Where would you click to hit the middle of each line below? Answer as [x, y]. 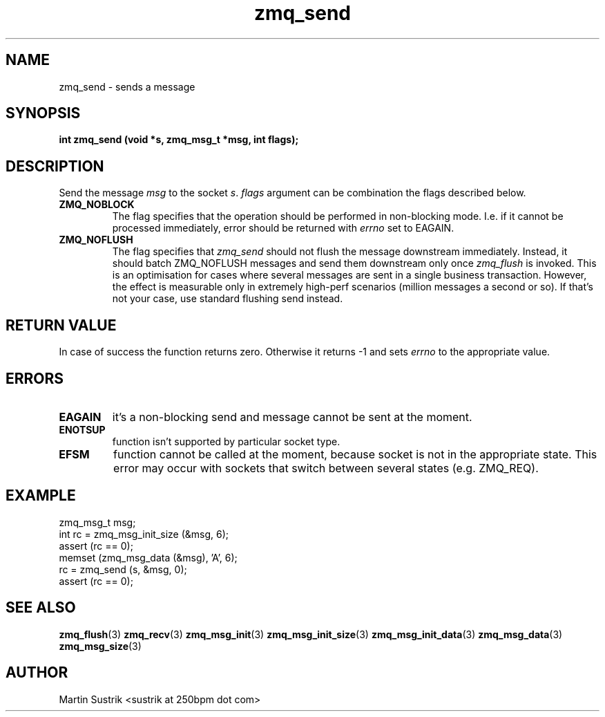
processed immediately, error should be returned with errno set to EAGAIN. [283, 228]
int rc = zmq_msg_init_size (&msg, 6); [144, 534]
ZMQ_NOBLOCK [97, 205]
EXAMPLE [41, 496]
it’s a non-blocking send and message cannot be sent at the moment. [292, 417]
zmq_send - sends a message [127, 86]
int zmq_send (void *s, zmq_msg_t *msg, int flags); [179, 140]
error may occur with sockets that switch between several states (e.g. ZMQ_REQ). [326, 468]
